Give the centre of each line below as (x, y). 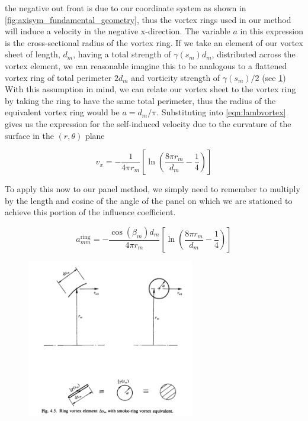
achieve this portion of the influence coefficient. (90, 212)
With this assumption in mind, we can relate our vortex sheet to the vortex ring (150, 89)
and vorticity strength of (176, 77)
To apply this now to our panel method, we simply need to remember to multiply (153, 189)
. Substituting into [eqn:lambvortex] (221, 112)
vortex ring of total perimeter (58, 77)
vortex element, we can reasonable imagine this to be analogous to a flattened (146, 65)
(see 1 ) (274, 77)
